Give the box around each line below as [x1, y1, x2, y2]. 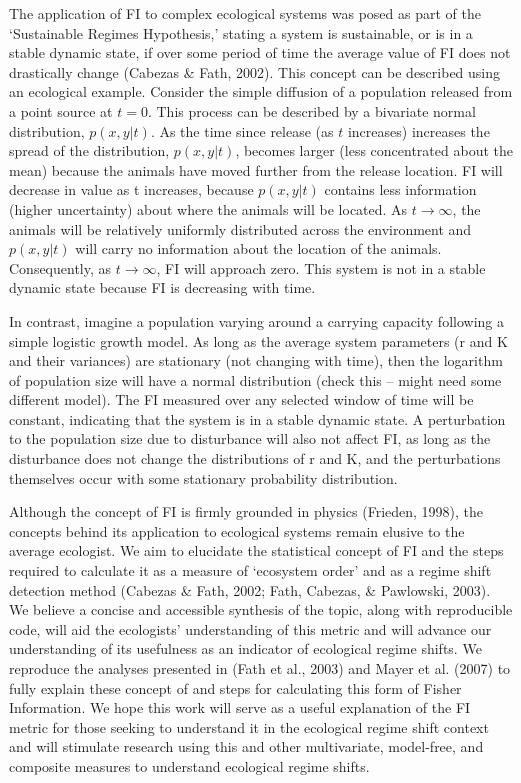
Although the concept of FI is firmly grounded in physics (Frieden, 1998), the [9, 501, 484, 522]
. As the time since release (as [150, 120, 334, 141]
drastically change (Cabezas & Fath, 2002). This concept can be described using [9, 61, 501, 82]
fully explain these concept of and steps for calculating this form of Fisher [9, 677, 462, 698]
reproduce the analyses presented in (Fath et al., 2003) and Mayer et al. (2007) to [9, 658, 511, 678]
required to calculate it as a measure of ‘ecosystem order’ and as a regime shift [9, 560, 492, 581]
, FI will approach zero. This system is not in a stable [156, 257, 486, 278]
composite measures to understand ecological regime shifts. [9, 755, 370, 776]
